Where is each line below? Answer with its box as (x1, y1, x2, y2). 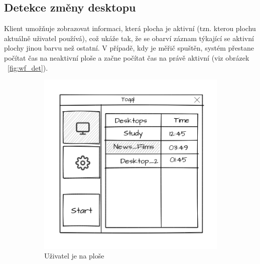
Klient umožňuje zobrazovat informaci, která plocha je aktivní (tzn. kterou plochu (4, 23, 256, 34)
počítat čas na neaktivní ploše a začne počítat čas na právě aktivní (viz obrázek (4, 52, 249, 63)
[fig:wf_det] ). (8, 62, 48, 73)
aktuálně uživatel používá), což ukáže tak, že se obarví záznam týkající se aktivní (4, 33, 254, 43)
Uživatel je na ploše (44, 250, 104, 261)
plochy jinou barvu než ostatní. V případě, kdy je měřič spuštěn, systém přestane (4, 43, 254, 53)
